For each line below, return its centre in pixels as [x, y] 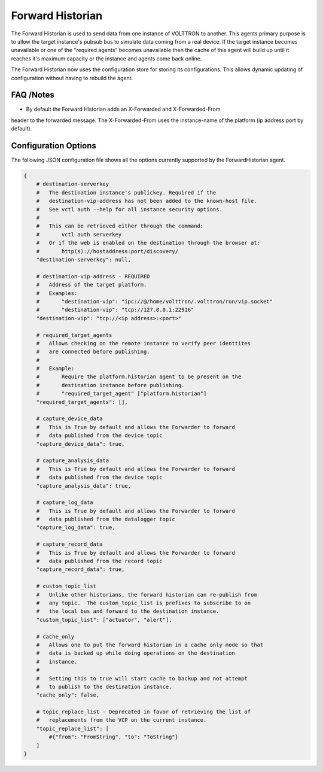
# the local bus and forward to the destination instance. [128, 611]
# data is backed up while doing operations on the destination [136, 653]
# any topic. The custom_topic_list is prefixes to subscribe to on [144, 603]
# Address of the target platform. [92, 285]
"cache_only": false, [68, 695]
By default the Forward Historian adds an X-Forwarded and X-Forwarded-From [123, 109]
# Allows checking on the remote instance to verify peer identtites [144, 343]
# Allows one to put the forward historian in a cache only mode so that [150, 645]
